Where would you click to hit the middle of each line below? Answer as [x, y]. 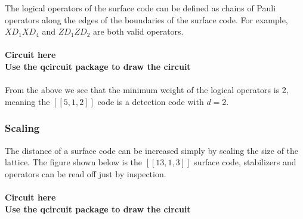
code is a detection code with [151, 101]
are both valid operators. [138, 31]
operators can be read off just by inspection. [86, 173]
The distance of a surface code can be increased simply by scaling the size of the [152, 150]
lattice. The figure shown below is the [74, 162]
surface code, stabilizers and [245, 162]
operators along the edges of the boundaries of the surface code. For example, [146, 19]
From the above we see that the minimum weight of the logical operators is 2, [147, 90]
